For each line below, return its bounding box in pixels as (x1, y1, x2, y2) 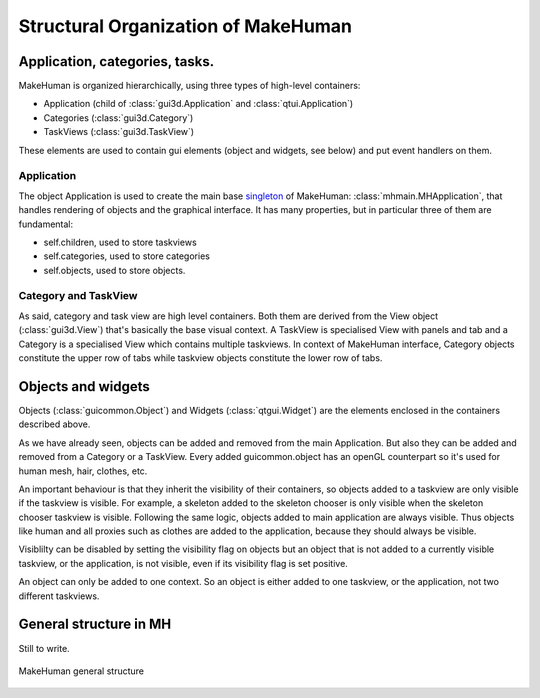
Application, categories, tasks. (18, 53, 215, 70)
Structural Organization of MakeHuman (18, 15, 352, 37)
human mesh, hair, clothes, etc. (18, 465, 148, 477)
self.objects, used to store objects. (43, 264, 186, 276)
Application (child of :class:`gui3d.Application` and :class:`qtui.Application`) (43, 98, 354, 110)
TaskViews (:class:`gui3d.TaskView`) (43, 126, 195, 138)
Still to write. (18, 642, 70, 654)
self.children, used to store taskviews (43, 236, 197, 248)
